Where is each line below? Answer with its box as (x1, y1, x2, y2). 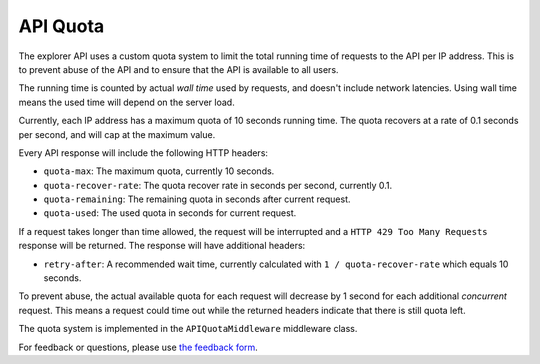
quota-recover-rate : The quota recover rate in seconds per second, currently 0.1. (43, 179, 393, 191)
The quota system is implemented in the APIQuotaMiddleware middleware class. (18, 323, 358, 335)
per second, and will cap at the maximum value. (18, 128, 216, 140)
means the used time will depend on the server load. (18, 96, 235, 108)
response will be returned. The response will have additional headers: (18, 240, 306, 252)
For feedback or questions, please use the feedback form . (18, 341, 259, 353)
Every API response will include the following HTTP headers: (18, 146, 269, 159)
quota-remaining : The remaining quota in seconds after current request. (43, 193, 351, 205)
